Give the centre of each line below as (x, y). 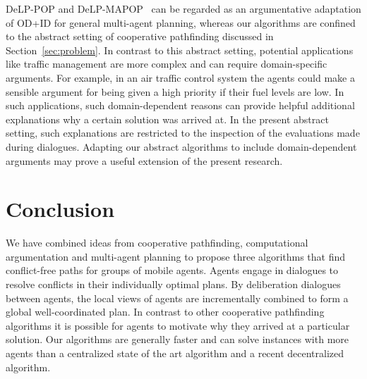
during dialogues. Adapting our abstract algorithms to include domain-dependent (181, 146)
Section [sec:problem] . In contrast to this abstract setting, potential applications (180, 50)
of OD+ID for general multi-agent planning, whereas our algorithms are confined (181, 22)
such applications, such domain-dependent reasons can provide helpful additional (180, 105)
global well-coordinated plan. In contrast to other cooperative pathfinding (165, 312)
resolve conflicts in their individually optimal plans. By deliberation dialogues (173, 284)
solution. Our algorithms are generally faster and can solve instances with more (178, 339)
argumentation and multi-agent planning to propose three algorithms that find (176, 256)
